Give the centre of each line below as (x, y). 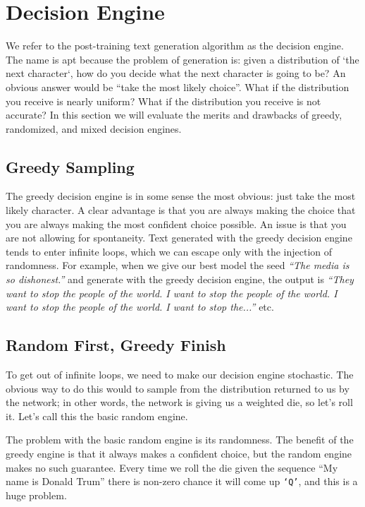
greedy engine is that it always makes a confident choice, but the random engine (179, 453)
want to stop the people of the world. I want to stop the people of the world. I (172, 293)
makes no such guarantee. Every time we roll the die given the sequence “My (172, 467)
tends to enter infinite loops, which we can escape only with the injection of (169, 251)
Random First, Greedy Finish (116, 345)
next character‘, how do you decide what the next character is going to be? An (176, 73)
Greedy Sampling (70, 166)
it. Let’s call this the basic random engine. (97, 416)
